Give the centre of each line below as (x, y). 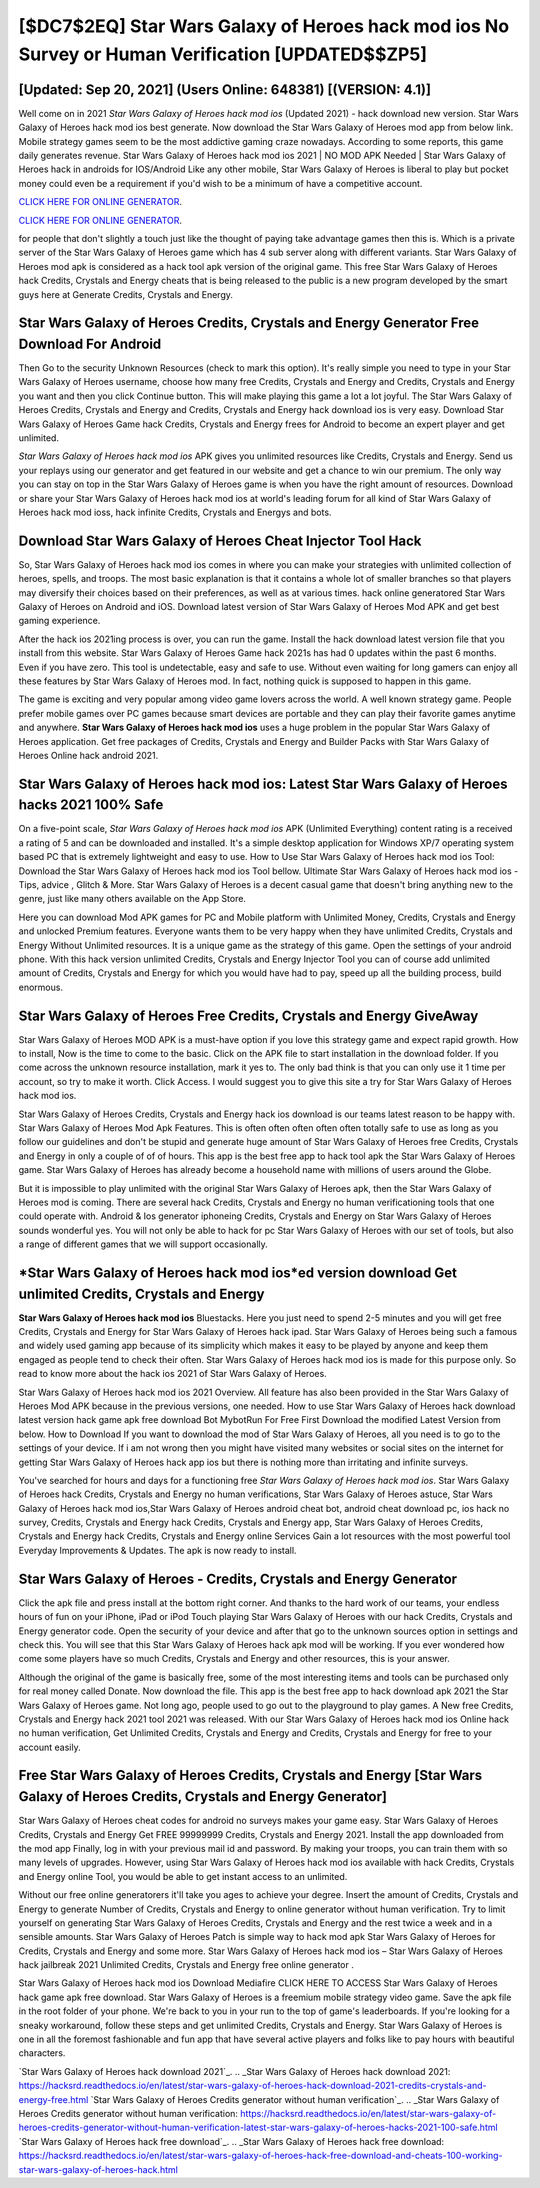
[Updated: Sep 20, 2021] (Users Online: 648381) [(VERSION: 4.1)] (225, 89)
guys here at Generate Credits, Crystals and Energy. (126, 294)
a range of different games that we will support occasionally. (143, 1244)
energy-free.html (53, 2099)
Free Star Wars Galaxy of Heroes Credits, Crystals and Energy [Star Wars (250, 1775)
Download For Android (90, 343)
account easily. (50, 1747)
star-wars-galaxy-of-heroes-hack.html (98, 2169)
